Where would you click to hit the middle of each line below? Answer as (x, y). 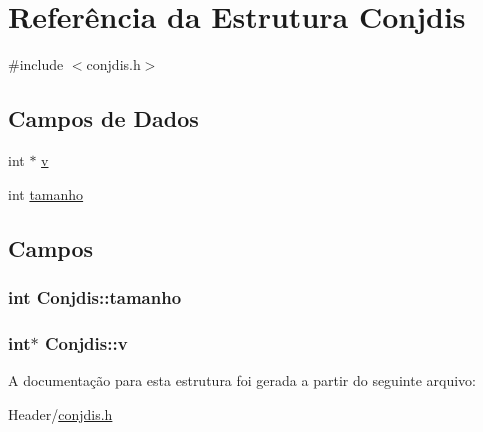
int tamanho (46, 193)
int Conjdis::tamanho (95, 296)
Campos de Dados (103, 118)
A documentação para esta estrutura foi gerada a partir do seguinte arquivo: (242, 379)
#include (36, 64)
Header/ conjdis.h (60, 413)
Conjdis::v (86, 342)
